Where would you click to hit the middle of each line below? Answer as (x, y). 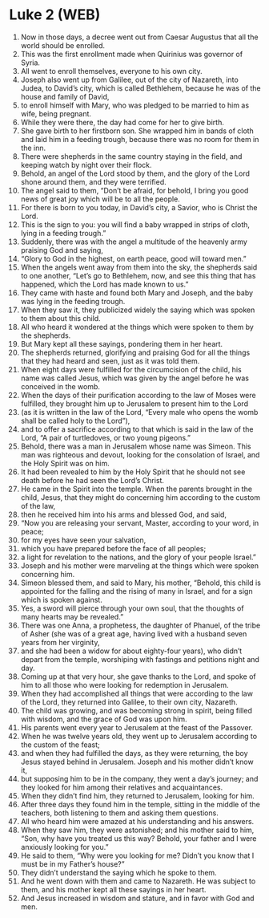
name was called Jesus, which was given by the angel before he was (134, 378)
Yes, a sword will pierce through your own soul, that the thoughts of (132, 608)
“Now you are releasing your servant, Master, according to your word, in (140, 522)
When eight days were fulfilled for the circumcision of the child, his (131, 369)
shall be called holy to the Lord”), (75, 420)
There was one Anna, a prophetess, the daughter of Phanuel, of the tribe (141, 625)
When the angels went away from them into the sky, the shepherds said (139, 267)
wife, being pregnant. (56, 113)
